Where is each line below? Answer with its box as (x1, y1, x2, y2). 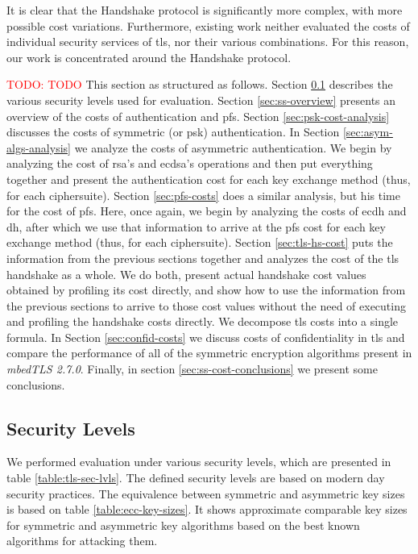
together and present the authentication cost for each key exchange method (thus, (6, 170, 411, 187)
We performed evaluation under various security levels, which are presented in (6, 453, 391, 470)
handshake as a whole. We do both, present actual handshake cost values (6, 265, 366, 282)
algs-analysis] (6, 139, 71, 156)
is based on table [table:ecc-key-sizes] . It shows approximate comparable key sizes (6, 501, 408, 518)
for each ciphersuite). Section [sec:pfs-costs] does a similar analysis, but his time (6, 186, 400, 203)
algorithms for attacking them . (6, 532, 158, 549)
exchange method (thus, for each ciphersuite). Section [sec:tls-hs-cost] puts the (6, 234, 393, 251)
